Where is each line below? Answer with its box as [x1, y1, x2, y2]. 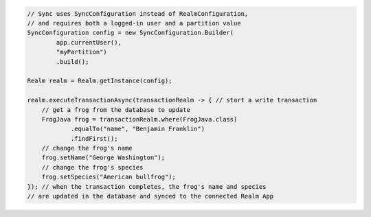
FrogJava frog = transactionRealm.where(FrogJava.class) [41, 115, 238, 123]
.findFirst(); [70, 135, 118, 142]
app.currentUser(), [56, 38, 122, 46]
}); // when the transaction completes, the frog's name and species [27, 183, 267, 190]
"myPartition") [56, 48, 108, 56]
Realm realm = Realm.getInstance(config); [27, 77, 172, 85]
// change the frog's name [41, 144, 133, 152]
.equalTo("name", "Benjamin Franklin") [70, 125, 205, 133]
